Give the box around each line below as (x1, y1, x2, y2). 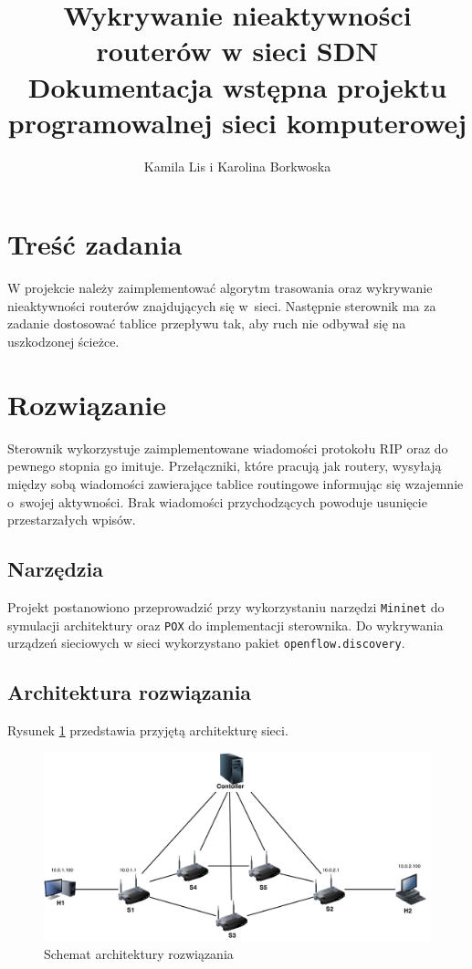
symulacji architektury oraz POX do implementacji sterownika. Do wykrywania (7, 615, 444, 634)
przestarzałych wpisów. (7, 510, 136, 529)
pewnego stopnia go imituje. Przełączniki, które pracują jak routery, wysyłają (7, 456, 442, 475)
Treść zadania (7, 225, 183, 263)
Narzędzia (7, 555, 103, 583)
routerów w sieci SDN (96, 32, 379, 69)
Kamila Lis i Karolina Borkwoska (143, 156, 331, 175)
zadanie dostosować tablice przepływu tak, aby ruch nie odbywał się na (7, 314, 406, 333)
